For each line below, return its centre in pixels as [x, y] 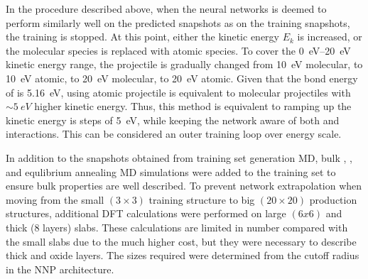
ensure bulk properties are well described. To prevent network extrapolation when [184, 186]
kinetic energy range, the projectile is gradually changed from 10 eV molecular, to [184, 64]
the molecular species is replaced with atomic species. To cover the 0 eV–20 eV [178, 50]
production [333, 199]
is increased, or [330, 37]
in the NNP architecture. [60, 269]
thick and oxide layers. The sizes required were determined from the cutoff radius [183, 255]
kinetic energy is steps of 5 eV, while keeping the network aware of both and [173, 120]
